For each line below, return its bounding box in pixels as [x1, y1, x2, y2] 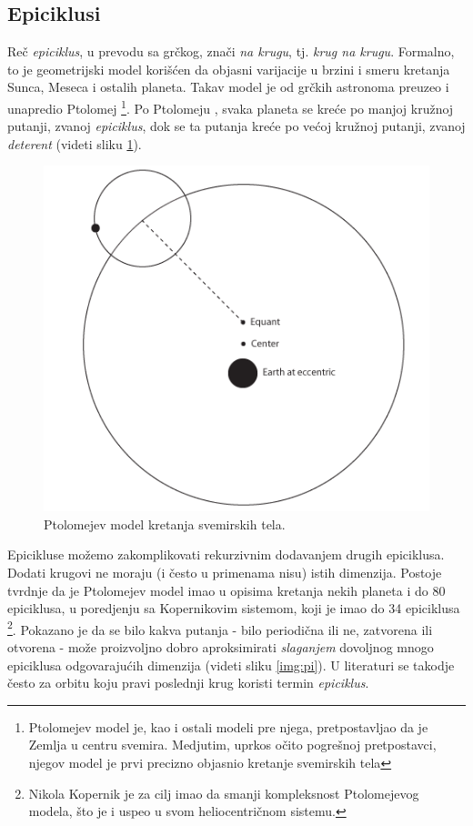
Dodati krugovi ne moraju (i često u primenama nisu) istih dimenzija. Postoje [7, 562, 442, 581]
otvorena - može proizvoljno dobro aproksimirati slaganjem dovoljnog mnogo [7, 637, 434, 656]
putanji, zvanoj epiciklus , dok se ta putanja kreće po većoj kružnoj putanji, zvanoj [7, 116, 466, 136]
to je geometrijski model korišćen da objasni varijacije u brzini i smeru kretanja [7, 59, 450, 78]
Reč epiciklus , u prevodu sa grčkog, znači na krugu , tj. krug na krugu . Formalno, [7, 42, 455, 61]
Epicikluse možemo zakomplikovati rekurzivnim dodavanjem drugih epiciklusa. [7, 545, 445, 564]
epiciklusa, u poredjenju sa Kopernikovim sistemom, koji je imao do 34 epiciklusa [7, 599, 460, 618]
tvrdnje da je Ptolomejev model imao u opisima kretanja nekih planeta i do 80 [7, 580, 446, 599]
